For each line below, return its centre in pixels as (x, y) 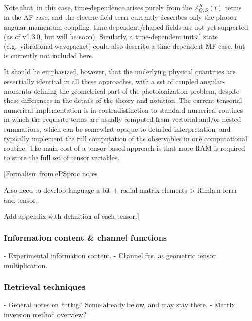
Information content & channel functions (86, 237)
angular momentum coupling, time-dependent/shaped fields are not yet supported (126, 27)
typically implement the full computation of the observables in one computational (126, 138)
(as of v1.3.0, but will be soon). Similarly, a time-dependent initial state (111, 36)
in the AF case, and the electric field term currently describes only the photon (120, 17)
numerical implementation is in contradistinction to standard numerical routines (124, 110)
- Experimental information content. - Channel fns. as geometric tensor (110, 255)
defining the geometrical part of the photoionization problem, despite (136, 91)
